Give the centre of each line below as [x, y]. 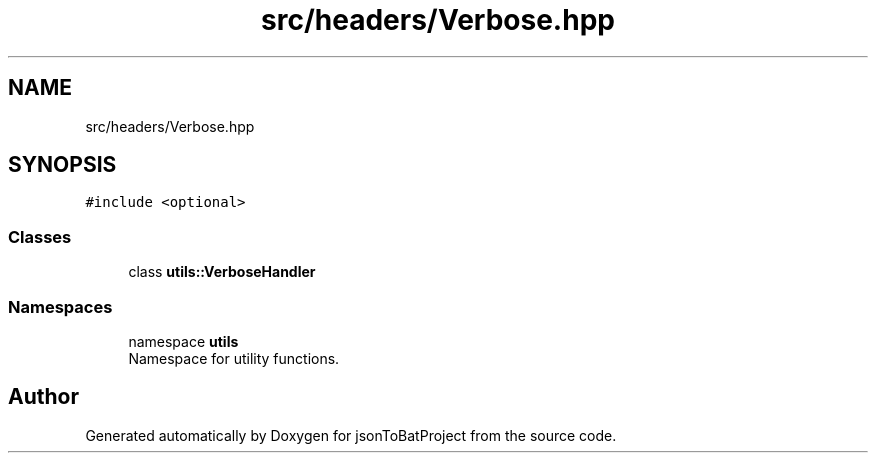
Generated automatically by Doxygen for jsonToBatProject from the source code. [351, 435]
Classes [40, 236]
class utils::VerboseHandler [222, 272]
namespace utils [183, 341]
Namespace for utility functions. [234, 358]
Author [43, 397]
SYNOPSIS [62, 165]
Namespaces [60, 306]
